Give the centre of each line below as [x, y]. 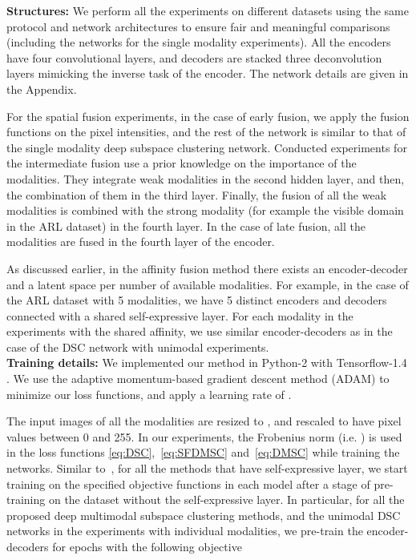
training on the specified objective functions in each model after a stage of [188, 483]
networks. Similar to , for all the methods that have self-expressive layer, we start [207, 468]
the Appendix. [42, 89]
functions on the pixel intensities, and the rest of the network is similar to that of [206, 132]
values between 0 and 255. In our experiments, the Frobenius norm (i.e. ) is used [204, 436]
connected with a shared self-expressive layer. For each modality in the [180, 315]
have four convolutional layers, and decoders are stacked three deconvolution [194, 57]
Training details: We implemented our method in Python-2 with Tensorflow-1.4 [207, 363]
